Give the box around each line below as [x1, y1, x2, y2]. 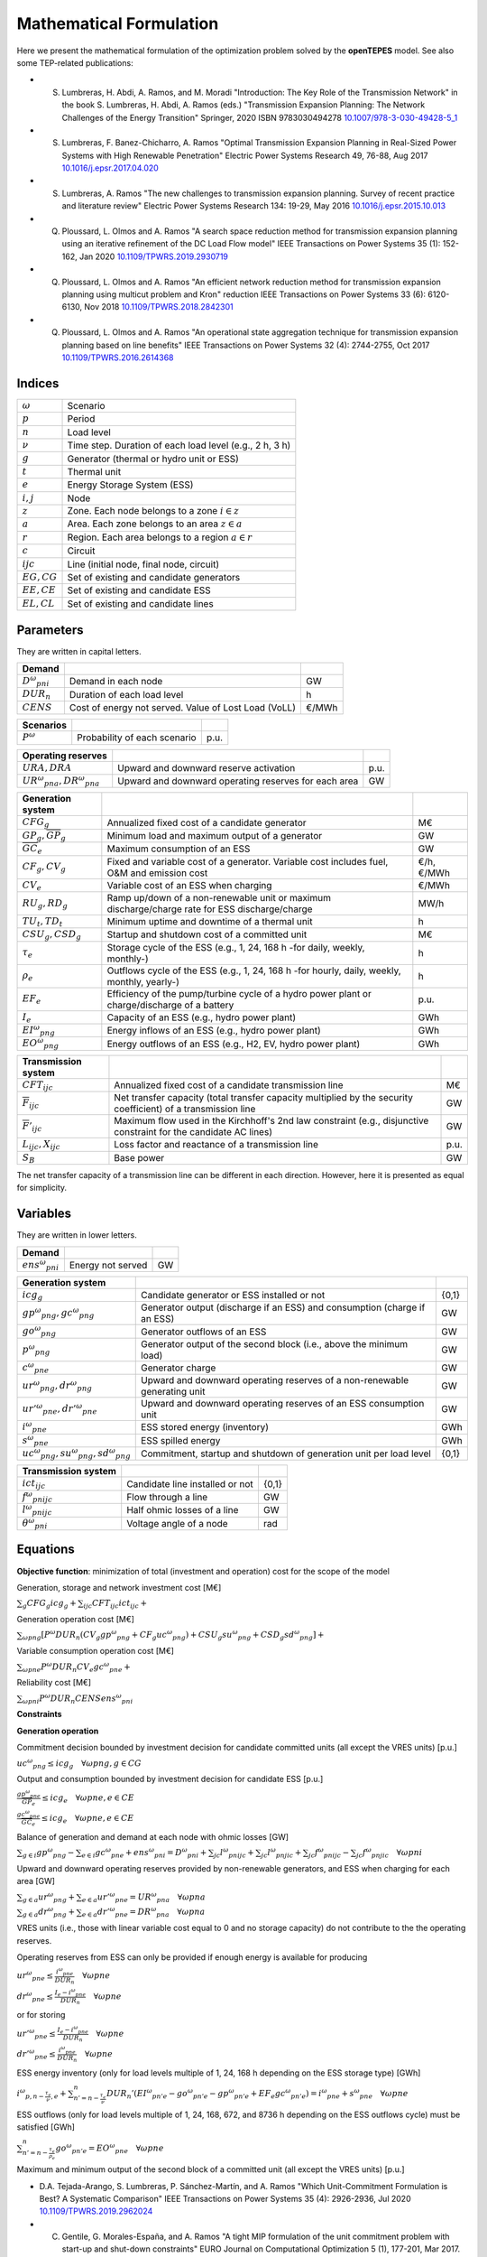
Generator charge [141, 1361, 216, 1374]
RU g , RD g [22, 896, 68, 911]
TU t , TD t [22, 915, 63, 929]
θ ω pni [22, 1515, 49, 1530]
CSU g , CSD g [22, 928, 81, 943]
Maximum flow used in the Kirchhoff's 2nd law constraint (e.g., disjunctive [114, 1115, 429, 1128]
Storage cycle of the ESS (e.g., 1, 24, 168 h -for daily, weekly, [106, 941, 365, 953]
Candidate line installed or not [126, 1477, 253, 1490]
